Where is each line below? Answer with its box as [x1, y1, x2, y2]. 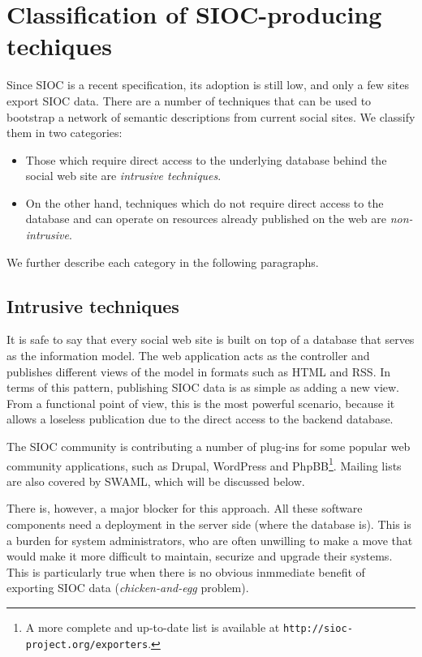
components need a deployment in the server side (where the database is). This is [6, 516, 411, 533]
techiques [6, 29, 112, 62]
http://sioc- [282, 623, 353, 635]
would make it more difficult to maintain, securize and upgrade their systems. [6, 547, 393, 565]
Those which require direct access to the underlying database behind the [25, 151, 387, 168]
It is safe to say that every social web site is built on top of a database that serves [6, 331, 415, 348]
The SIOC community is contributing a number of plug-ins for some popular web [6, 438, 411, 455]
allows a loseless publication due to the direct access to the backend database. [6, 410, 394, 427]
